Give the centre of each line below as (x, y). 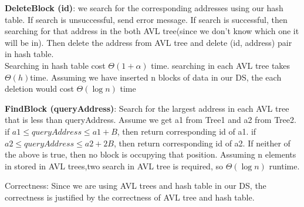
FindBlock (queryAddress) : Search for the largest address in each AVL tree (147, 108)
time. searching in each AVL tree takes (221, 65)
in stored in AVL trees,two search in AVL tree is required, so (114, 166)
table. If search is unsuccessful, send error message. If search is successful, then (146, 19)
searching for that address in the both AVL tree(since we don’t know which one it (152, 31)
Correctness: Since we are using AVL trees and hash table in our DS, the (136, 186)
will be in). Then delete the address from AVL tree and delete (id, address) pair (148, 42)
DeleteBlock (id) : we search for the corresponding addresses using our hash (144, 8)
